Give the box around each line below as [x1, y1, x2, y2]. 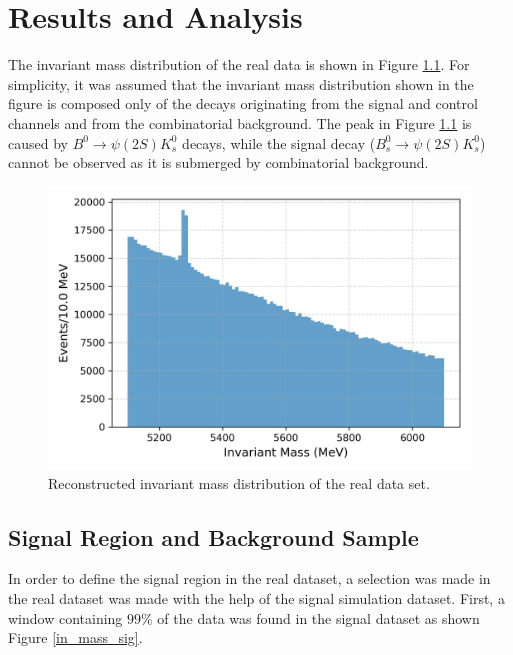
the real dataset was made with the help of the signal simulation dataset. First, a [8, 588, 505, 609]
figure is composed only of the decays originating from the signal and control [8, 93, 478, 114]
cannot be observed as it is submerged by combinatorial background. [8, 152, 429, 173]
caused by [8, 132, 68, 153]
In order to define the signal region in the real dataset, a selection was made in [8, 568, 491, 589]
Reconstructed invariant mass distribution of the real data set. [48, 472, 430, 493]
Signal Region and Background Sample [8, 521, 419, 552]
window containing [8, 607, 123, 628]
